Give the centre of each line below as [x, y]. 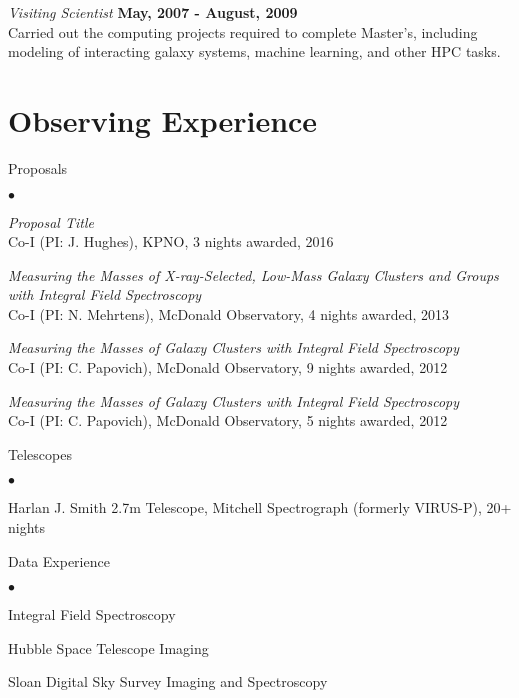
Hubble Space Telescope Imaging [108, 647]
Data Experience [59, 560]
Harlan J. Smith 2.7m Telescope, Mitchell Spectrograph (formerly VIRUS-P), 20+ [260, 507]
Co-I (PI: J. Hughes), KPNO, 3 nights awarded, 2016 [171, 241]
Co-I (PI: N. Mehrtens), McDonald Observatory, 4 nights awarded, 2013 [229, 313]
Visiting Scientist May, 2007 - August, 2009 [153, 12]
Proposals [38, 167]
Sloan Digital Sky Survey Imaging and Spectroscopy [168, 681]
